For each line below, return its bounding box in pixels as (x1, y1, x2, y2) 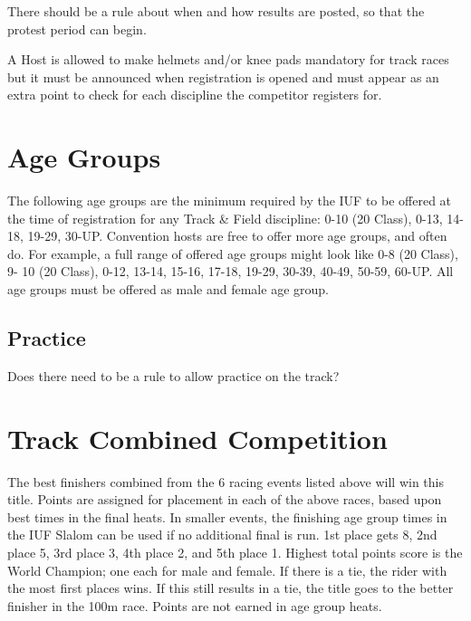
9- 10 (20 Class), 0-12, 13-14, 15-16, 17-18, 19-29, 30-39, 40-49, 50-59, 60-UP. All (7, 262, 454, 281)
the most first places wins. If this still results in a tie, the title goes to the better (7, 578, 454, 597)
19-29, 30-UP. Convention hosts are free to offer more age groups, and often (27, 226, 447, 245)
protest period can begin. (7, 19, 147, 38)
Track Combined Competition (7, 419, 388, 456)
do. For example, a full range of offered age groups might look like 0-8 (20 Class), (7, 244, 458, 263)
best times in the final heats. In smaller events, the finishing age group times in (7, 507, 447, 526)
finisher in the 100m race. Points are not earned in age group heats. (7, 596, 382, 615)
